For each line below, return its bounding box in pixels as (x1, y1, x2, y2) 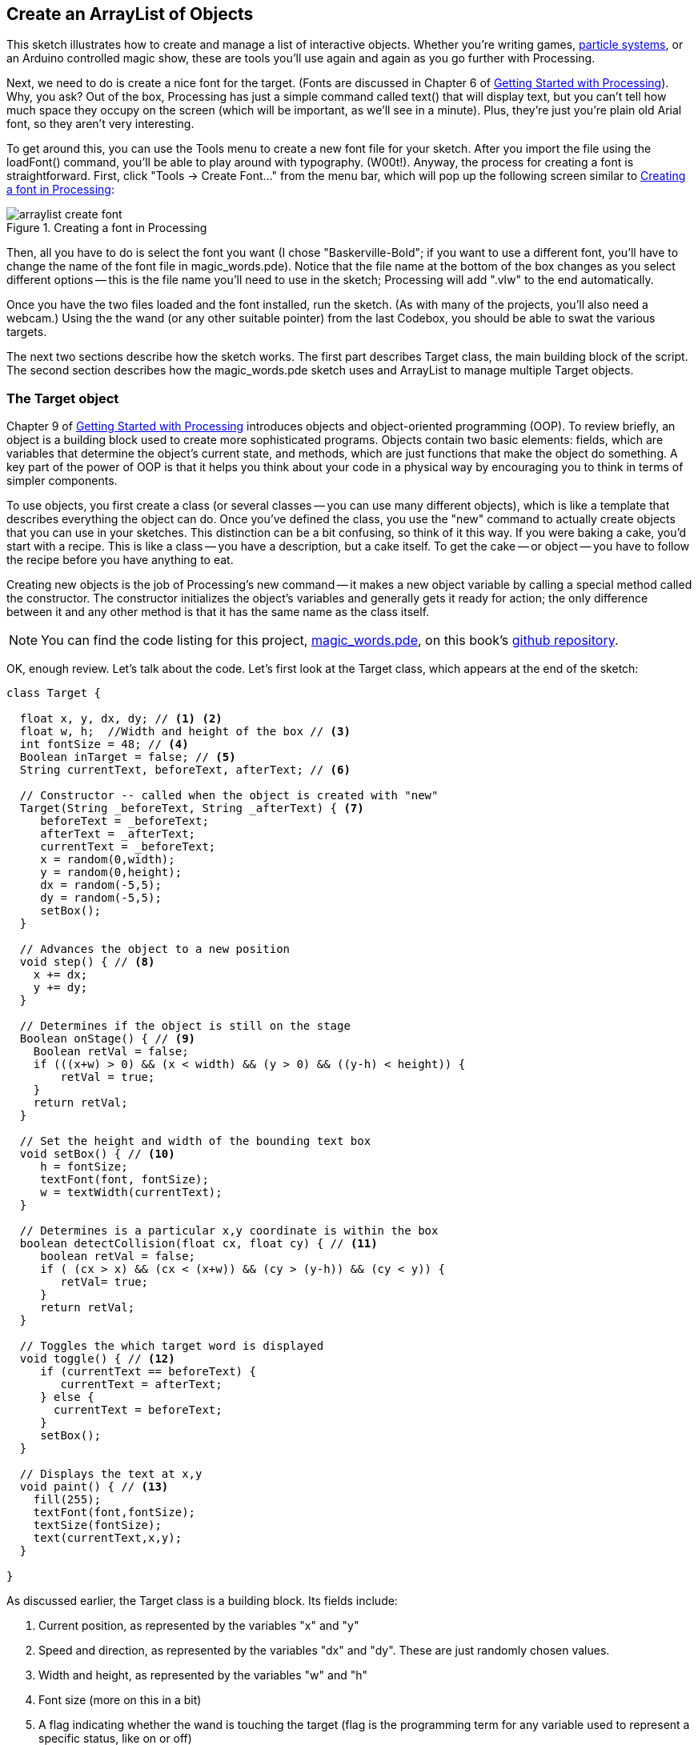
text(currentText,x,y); (33, 1531, 183, 1545)
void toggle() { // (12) (19, 1352, 175, 1366)
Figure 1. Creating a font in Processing (6, 221, 207, 235)
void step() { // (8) (19, 955, 155, 969)
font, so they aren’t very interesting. (6, 117, 195, 131)
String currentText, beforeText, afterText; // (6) (19, 763, 351, 777)
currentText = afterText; (60, 1378, 223, 1391)
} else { (40, 1391, 94, 1404)
